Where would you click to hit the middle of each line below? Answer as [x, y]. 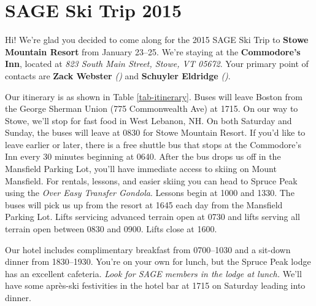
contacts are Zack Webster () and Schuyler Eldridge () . [118, 75]
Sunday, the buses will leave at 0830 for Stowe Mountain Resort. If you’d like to [155, 132]
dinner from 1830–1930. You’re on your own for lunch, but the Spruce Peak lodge [158, 261]
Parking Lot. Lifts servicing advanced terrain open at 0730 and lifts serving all [153, 217]
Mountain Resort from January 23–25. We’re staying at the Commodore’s [153, 51]
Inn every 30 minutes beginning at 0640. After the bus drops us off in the [143, 156]
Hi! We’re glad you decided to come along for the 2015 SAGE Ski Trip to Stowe [157, 40]
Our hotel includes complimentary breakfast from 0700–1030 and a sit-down [148, 249]
